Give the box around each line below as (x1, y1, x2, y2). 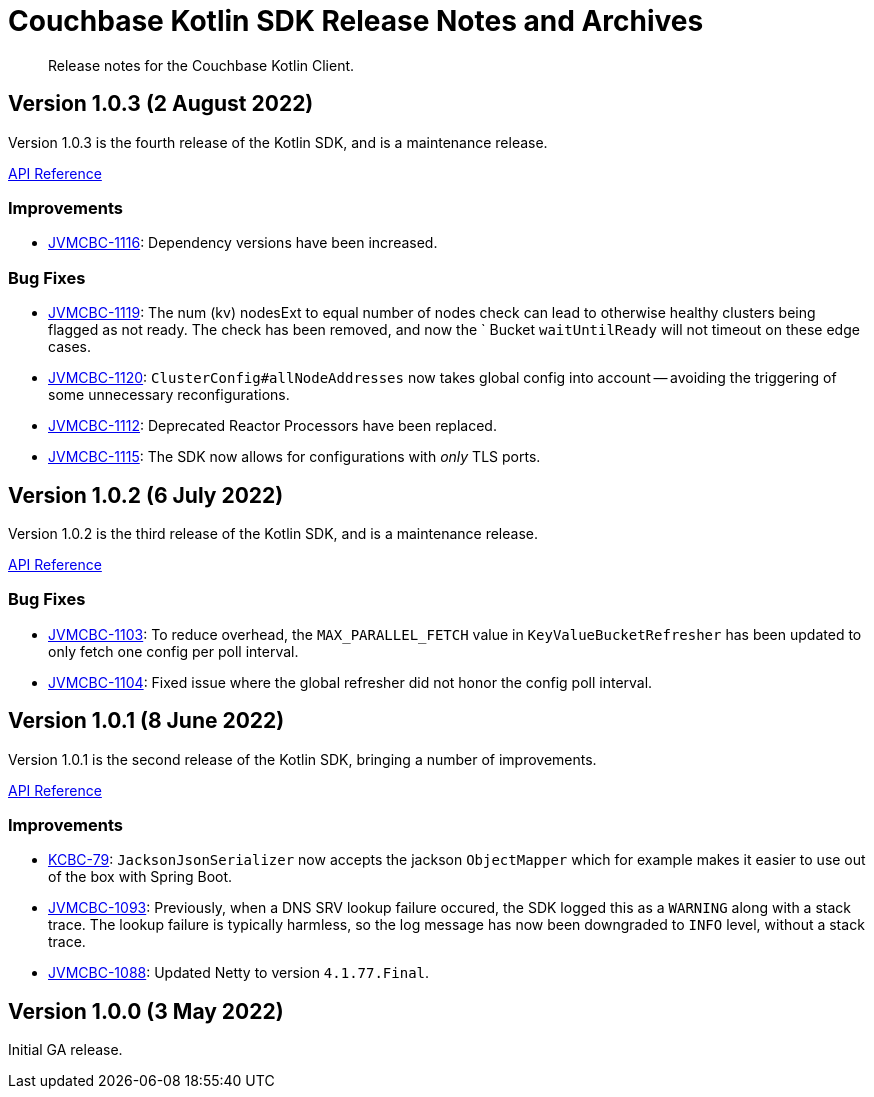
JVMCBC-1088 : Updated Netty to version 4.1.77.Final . (48, 964, 430, 982)
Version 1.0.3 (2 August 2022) (8, 91, 314, 117)
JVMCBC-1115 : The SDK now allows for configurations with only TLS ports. (48, 448, 541, 466)
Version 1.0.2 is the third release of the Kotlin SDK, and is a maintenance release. (8, 524, 538, 542)
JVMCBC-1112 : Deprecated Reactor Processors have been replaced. (48, 417, 497, 435)
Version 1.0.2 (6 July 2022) (8, 482, 284, 508)
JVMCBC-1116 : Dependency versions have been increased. (48, 234, 438, 252)
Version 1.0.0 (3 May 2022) (8, 998, 284, 1024)
